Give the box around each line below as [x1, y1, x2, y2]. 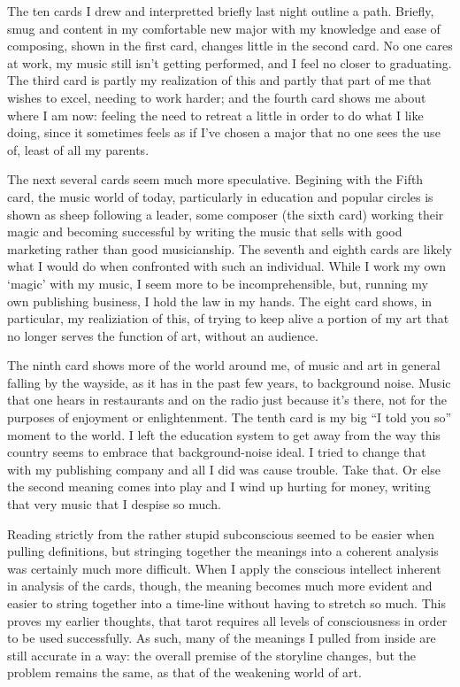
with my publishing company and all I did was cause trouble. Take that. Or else [7, 459, 441, 478]
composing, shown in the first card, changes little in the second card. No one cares [7, 36, 453, 55]
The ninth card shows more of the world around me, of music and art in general [7, 356, 441, 374]
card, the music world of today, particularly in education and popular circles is [7, 187, 433, 205]
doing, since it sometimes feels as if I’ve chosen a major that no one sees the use [7, 123, 441, 142]
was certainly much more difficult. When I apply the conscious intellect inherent [7, 559, 441, 577]
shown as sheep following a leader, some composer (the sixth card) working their [7, 205, 444, 223]
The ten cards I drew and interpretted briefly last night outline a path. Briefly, [7, 2, 434, 19]
